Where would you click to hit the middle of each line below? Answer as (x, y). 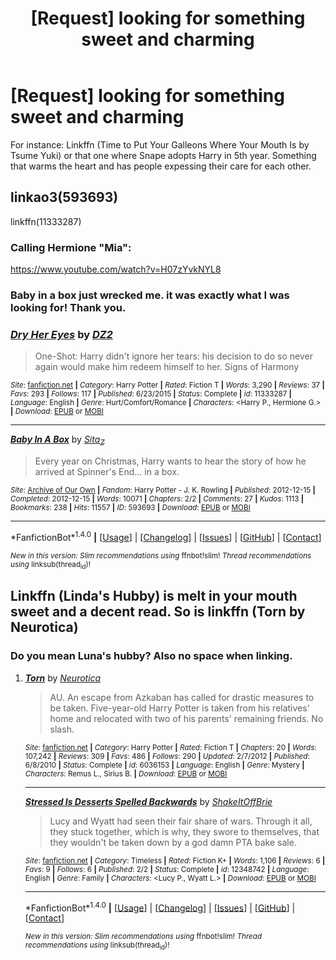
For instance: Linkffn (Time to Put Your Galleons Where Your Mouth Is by (160, 144)
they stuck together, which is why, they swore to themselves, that (184, 831)
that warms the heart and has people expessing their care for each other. (161, 166)
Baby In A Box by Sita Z (57, 440)
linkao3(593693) (64, 197)
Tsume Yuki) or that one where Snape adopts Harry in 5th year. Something (163, 155)
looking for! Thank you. (68, 307)
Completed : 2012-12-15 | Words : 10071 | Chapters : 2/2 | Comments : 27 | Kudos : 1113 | (157, 499)
